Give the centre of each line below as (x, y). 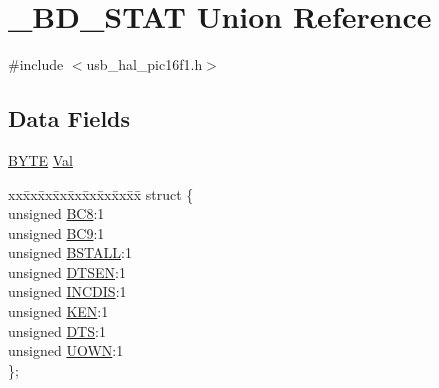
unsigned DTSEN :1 (67, 271)
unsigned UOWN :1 (66, 350)
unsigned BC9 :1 (56, 232)
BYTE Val (40, 159)
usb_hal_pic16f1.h (144, 64)
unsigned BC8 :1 (56, 213)
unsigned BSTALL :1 (70, 252)
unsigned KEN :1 (58, 311)
